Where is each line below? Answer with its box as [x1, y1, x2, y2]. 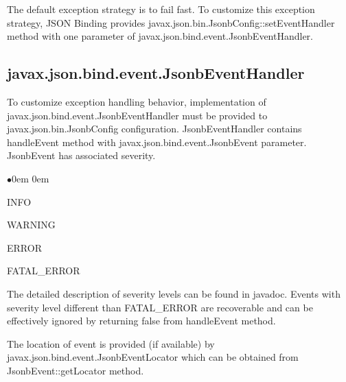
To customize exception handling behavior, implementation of [7, 94, 266, 108]
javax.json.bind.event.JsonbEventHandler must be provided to [7, 108, 268, 122]
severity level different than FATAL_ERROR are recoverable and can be [7, 300, 313, 314]
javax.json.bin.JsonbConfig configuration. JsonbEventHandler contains [7, 121, 302, 136]
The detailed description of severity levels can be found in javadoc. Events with [7, 286, 341, 300]
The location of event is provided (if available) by [7, 336, 215, 350]
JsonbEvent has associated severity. [7, 148, 156, 163]
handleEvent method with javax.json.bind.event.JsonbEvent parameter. [7, 134, 307, 149]
